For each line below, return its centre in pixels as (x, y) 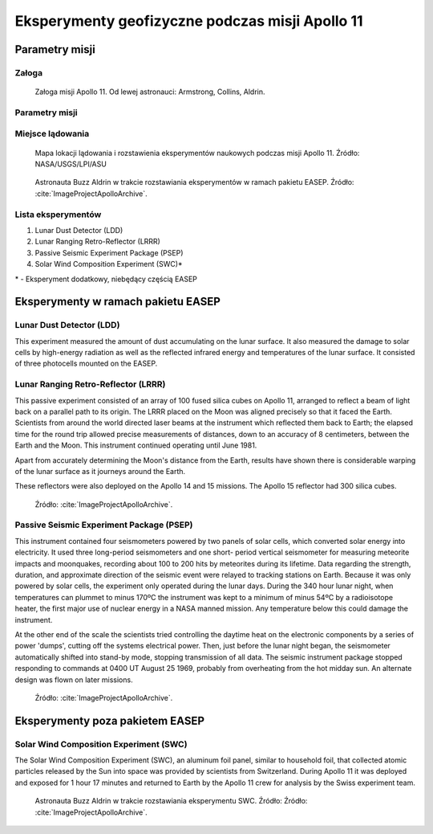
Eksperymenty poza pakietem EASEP (109, 720)
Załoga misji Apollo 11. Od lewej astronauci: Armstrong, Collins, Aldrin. (150, 92)
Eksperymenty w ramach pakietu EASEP (117, 302)
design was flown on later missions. (74, 680)
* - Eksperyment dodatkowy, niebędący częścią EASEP (106, 279)
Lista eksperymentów (58, 215)
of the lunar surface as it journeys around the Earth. (100, 471)
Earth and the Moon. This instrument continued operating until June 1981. (136, 445)
